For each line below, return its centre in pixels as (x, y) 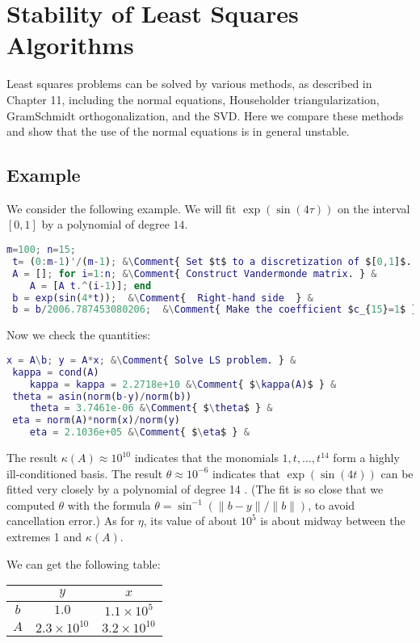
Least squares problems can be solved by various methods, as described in (189, 84)
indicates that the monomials (206, 458)
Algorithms (70, 45)
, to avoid (332, 504)
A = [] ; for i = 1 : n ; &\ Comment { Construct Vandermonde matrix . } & (195, 273)
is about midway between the (333, 521)
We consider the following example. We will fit (122, 208)
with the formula (109, 504)
